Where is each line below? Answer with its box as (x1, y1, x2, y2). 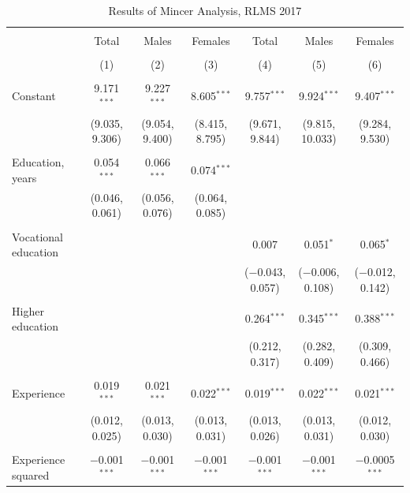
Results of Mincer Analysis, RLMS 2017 (108, 2, 302, 18)
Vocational (12, 228, 63, 245)
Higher (12, 302, 44, 319)
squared (12, 466, 50, 483)
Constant (12, 88, 56, 104)
